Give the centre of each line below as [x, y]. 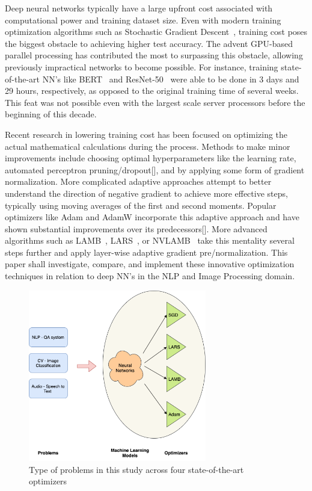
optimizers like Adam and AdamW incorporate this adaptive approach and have [152, 217]
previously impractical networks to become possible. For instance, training [142, 66]
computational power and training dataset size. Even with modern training [143, 20]
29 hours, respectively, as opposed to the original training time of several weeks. [152, 91]
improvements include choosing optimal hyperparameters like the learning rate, [151, 158]
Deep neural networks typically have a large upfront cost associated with [139, 8]
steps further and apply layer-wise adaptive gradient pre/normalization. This [146, 252]
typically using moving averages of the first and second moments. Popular [141, 205]
